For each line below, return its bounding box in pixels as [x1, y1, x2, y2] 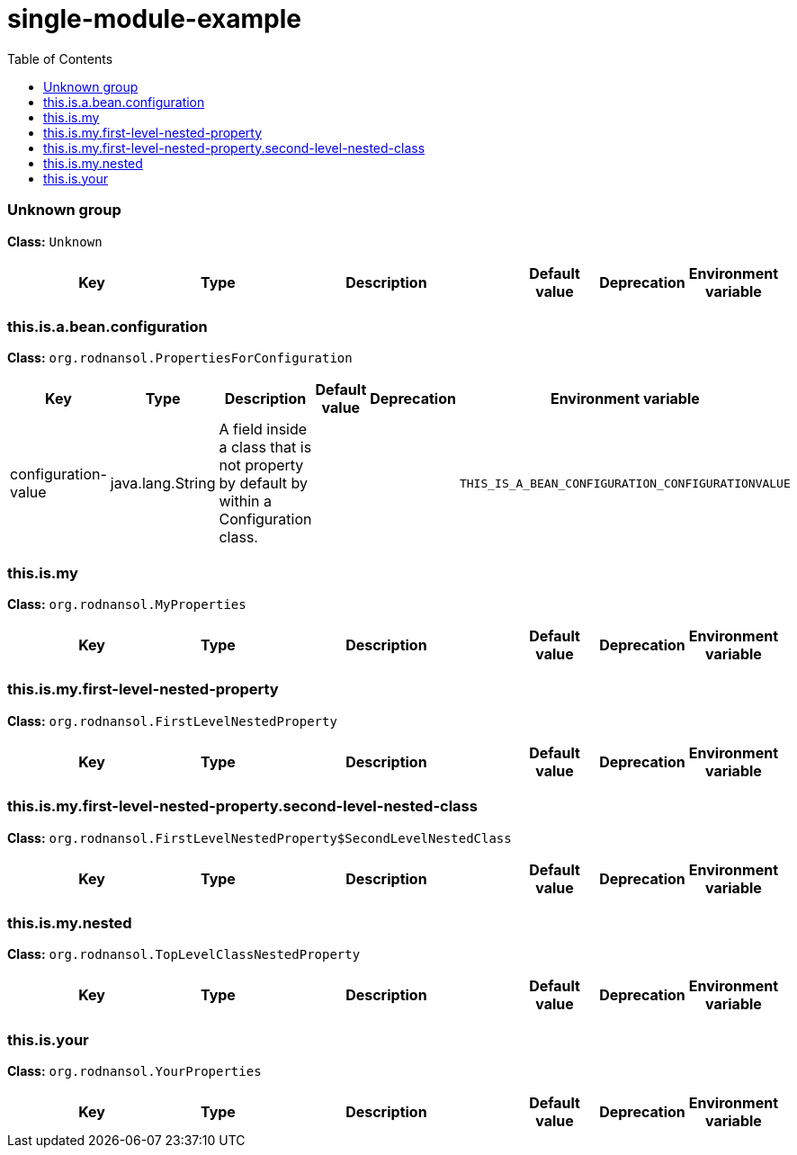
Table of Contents [7, 50, 113, 67]
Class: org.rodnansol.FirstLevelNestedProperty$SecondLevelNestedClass [7, 829, 512, 846]
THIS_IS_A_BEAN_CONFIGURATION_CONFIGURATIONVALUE [459, 476, 791, 490]
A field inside [219, 420, 308, 439]
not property [219, 456, 304, 475]
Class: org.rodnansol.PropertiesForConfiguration [7, 350, 353, 366]
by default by [219, 474, 309, 493]
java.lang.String [110, 474, 216, 493]
